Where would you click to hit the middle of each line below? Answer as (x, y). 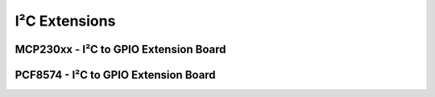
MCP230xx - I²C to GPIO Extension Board (120, 49)
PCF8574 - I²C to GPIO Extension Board (116, 75)
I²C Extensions (65, 21)
